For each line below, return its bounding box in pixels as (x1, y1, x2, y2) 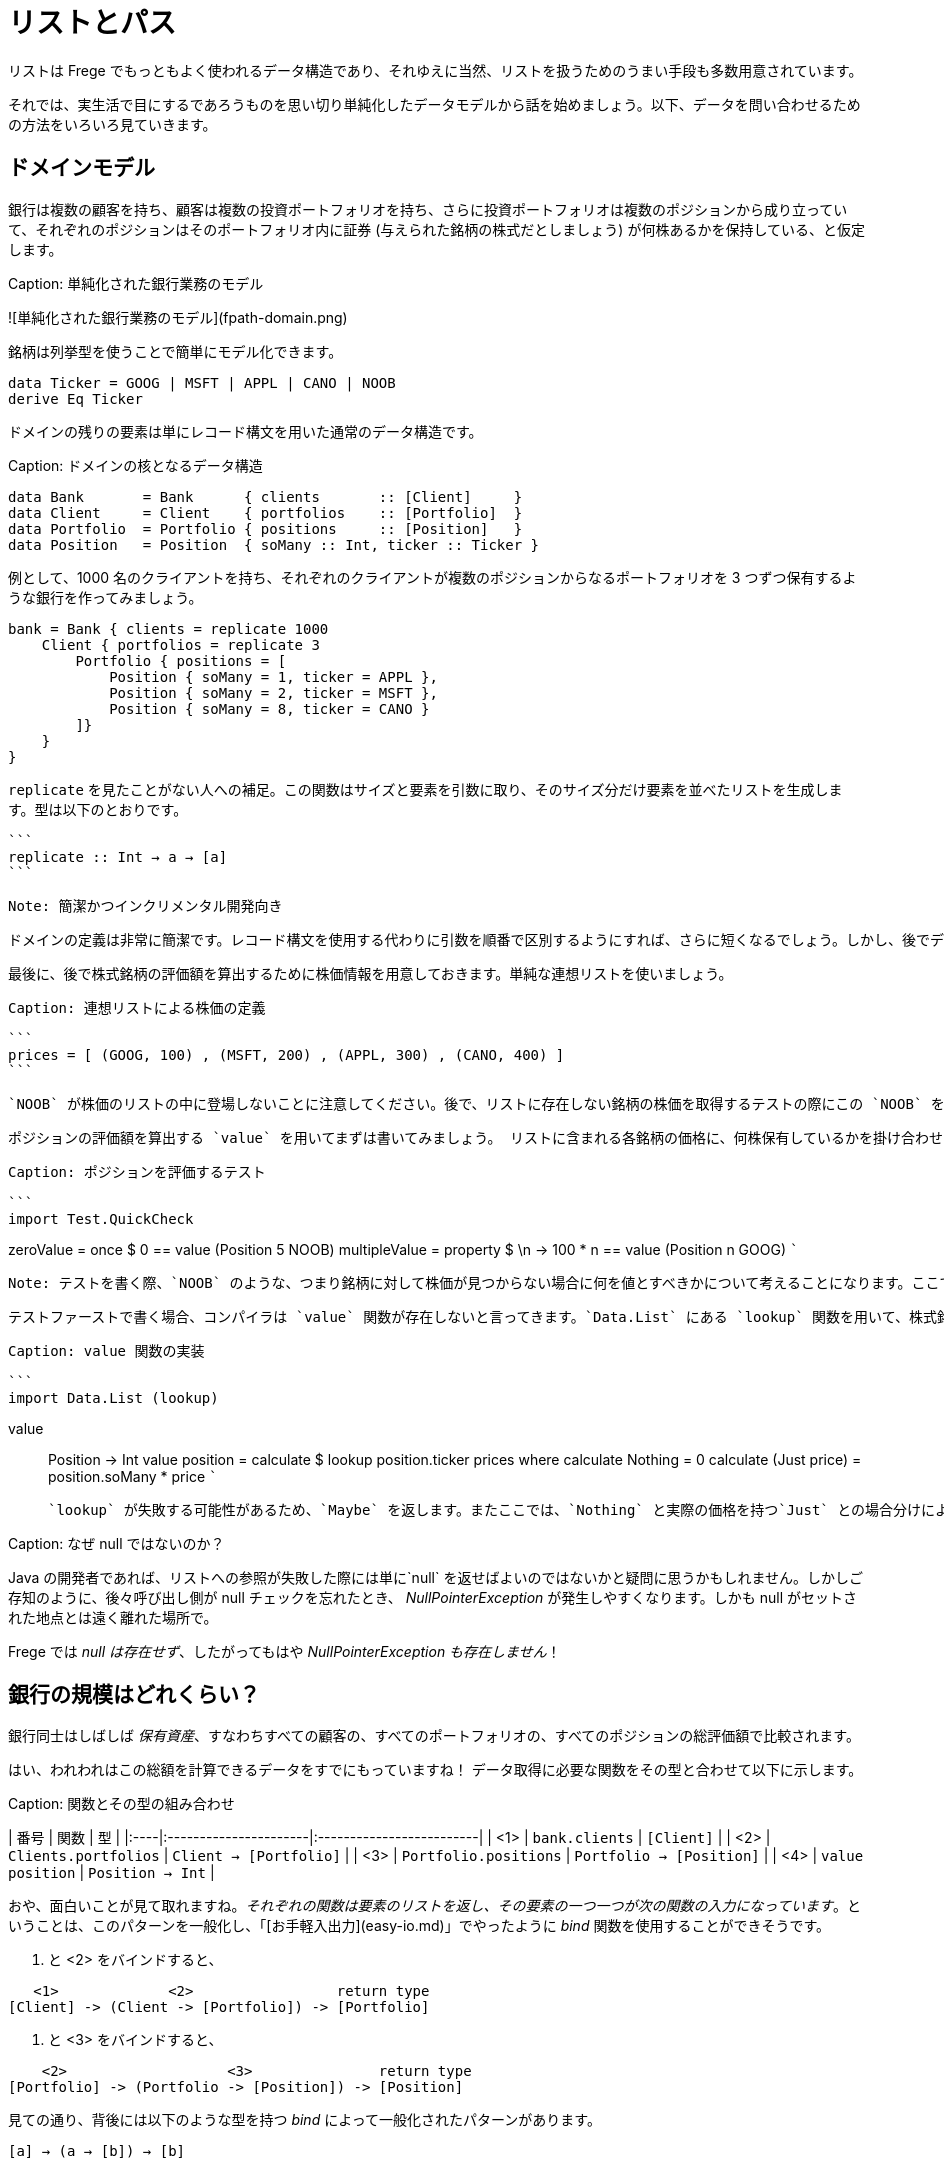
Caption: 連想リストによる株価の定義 (8, 999, 266, 1016)
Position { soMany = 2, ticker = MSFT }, (109, 684, 438, 701)
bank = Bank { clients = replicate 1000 (8, 620, 329, 637)
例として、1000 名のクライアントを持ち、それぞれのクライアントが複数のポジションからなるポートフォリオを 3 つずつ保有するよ (8, 568, 857, 586)
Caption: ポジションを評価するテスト (8, 1163, 266, 1180)
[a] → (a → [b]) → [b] (8, 2143, 186, 2160)
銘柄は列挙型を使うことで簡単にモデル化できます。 (8, 342, 343, 360)
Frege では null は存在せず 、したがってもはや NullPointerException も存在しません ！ (8, 1642, 561, 1660)
